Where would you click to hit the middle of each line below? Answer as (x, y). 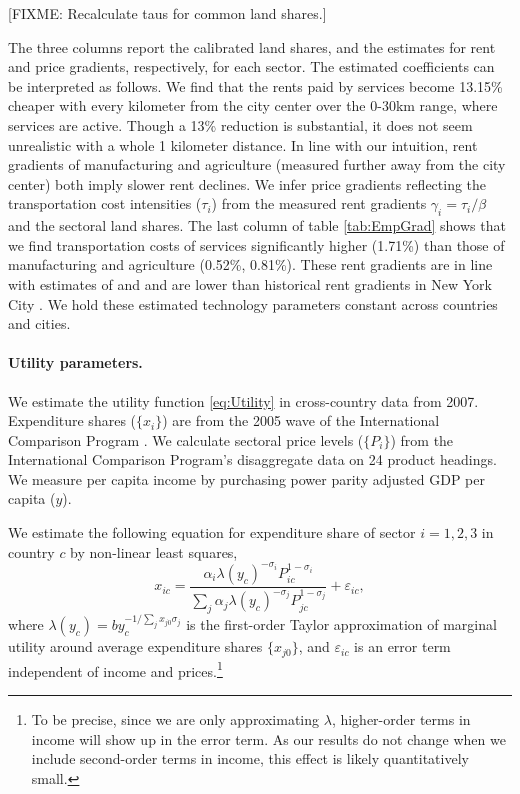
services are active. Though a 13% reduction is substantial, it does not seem (240, 124)
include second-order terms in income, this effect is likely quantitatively (250, 758)
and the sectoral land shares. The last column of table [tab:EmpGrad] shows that (257, 225)
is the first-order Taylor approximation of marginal (341, 624)
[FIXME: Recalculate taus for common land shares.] (167, 13)
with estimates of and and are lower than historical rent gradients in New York (250, 283)
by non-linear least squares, (154, 551)
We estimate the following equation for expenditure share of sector (212, 532)
